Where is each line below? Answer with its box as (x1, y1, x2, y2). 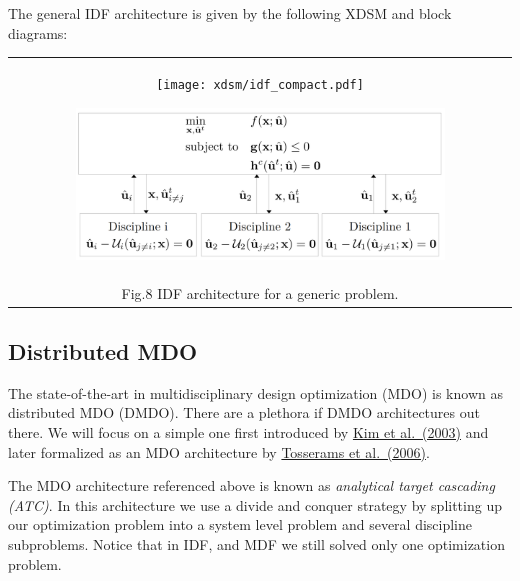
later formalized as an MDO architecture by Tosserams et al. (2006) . (8, 441, 430, 462)
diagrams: (8, 22, 68, 43)
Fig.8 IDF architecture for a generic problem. (121, 282, 399, 303)
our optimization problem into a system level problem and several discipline (8, 514, 473, 535)
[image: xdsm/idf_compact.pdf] (156, 77, 364, 92)
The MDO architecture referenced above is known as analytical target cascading (8, 475, 495, 496)
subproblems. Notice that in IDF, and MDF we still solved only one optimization (8, 533, 505, 554)
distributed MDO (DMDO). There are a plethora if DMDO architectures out (8, 402, 480, 423)
